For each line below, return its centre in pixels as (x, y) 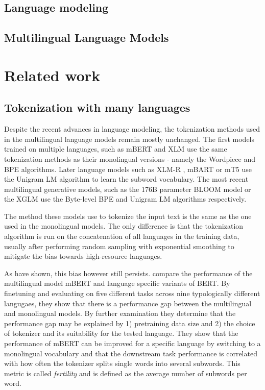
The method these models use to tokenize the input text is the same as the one (128, 216)
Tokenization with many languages (97, 107)
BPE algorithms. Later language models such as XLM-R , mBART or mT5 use (128, 169)
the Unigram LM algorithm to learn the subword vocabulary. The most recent (126, 179)
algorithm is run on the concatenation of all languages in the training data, (122, 236)
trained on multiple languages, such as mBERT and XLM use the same (116, 149)
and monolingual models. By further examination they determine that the (120, 313)
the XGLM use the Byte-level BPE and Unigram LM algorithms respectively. (125, 199)
